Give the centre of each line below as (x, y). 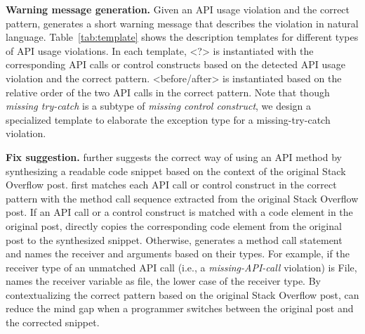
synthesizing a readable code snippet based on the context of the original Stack (176, 171)
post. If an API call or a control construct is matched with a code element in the (179, 212)
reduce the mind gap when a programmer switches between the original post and (180, 308)
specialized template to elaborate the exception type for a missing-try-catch (168, 119)
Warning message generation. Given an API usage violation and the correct (178, 9)
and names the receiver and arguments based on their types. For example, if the (178, 253)
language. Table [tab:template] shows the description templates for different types (182, 37)
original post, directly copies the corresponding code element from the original (174, 225)
